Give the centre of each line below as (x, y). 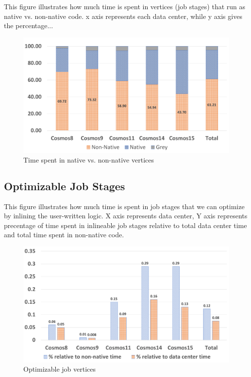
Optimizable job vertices (60, 369)
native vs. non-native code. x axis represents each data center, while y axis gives (123, 16)
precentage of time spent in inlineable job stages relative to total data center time (125, 225)
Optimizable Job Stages (65, 186)
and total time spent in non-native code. (64, 235)
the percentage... (29, 25)
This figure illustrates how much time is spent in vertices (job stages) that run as (125, 6)
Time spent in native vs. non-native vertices (89, 159)
